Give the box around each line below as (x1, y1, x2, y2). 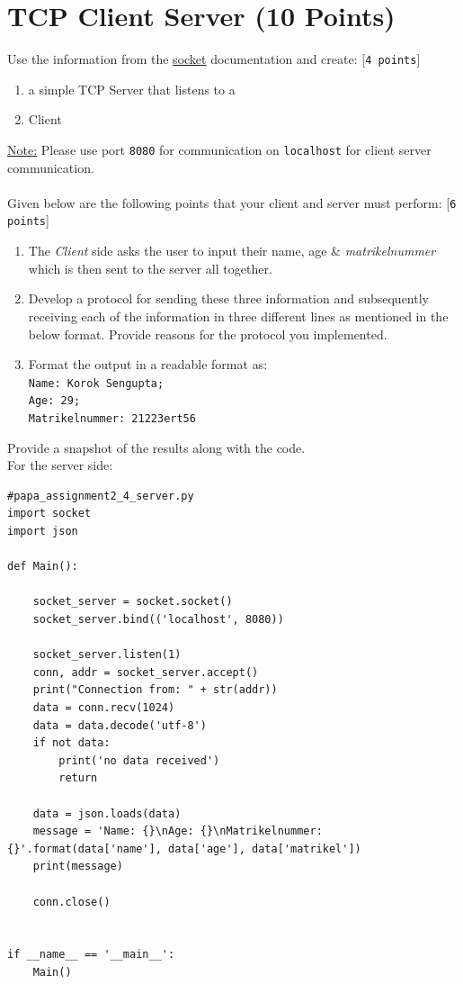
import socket (7, 507, 92, 520)
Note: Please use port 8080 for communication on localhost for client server (7, 140, 432, 158)
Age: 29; (28, 394, 81, 408)
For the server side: (7, 456, 113, 474)
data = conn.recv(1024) (32, 700, 175, 714)
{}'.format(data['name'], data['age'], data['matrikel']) (7, 842, 361, 855)
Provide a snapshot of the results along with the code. (7, 438, 306, 456)
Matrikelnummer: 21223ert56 (28, 412, 196, 425)
